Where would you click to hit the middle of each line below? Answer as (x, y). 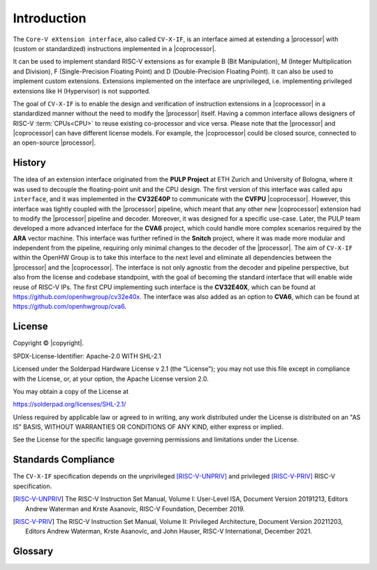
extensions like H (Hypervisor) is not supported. (82, 91)
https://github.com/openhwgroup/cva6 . (70, 307)
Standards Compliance (64, 460)
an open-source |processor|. (54, 142)
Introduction (50, 18)
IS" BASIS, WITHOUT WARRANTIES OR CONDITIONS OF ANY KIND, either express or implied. (148, 427)
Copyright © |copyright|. (48, 343)
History (30, 163)
